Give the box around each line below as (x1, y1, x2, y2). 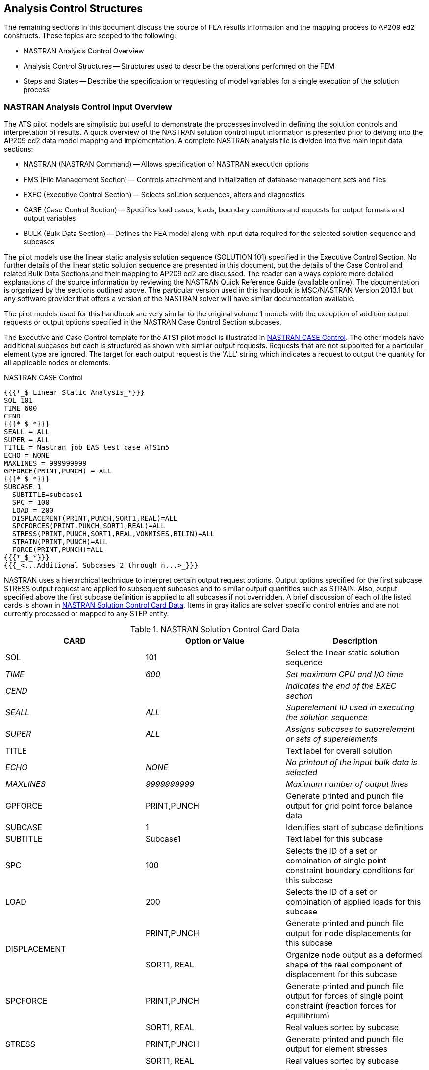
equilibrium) (285, 1011, 330, 1021)
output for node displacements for (285, 928, 412, 939)
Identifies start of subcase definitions (285, 822, 423, 833)
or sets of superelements (285, 734, 378, 744)
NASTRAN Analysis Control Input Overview (4, 102, 172, 112)
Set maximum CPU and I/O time (285, 669, 403, 679)
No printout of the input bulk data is (285, 757, 418, 768)
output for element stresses (285, 1044, 388, 1054)
